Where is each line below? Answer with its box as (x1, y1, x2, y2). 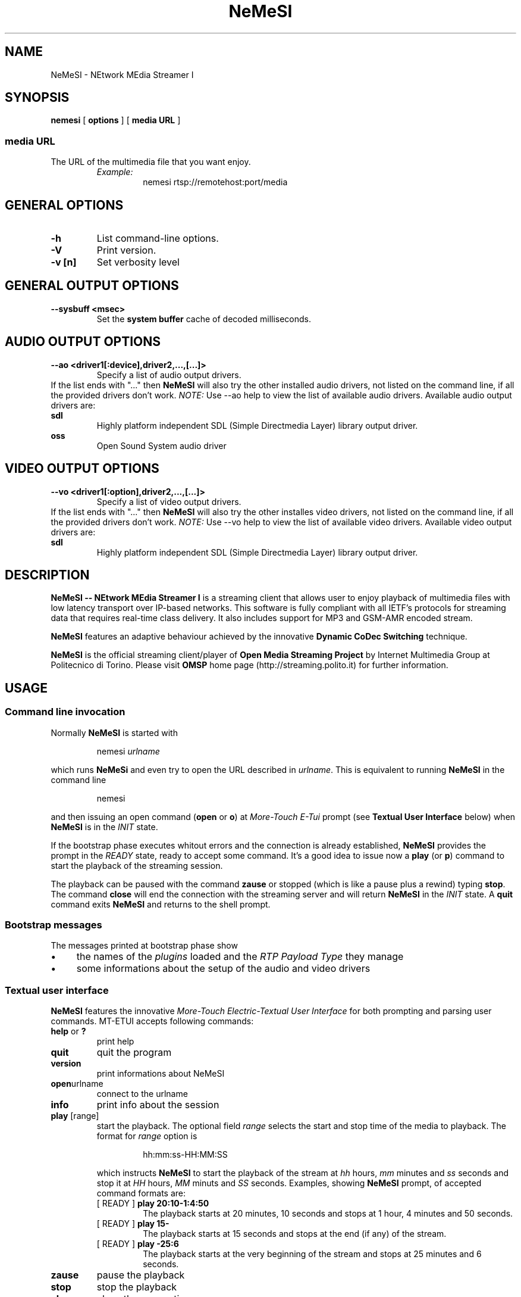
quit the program (96, 1046, 172, 1059)
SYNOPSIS (5, 90, 70, 105)
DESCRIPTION (5, 567, 90, 582)
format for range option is (96, 1131, 197, 1142)
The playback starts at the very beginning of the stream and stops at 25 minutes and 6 (143, 1249, 482, 1259)
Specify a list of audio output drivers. (96, 369, 241, 380)
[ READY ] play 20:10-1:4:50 (96, 1198, 209, 1209)
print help (96, 1036, 134, 1047)
